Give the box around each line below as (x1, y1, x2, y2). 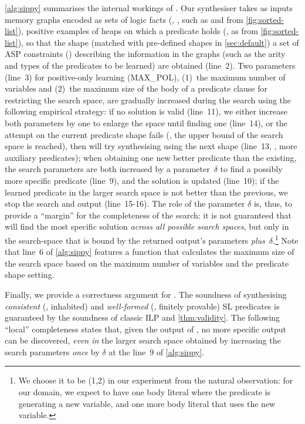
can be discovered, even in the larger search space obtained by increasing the (5, 334, 281, 346)
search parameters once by (5, 345, 100, 358)
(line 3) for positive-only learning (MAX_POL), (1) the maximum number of (5, 70, 286, 83)
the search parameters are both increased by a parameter (5, 163, 210, 175)
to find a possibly (220, 163, 283, 175)
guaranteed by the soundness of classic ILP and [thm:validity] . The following (5, 311, 280, 324)
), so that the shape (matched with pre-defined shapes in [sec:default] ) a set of (18, 36, 299, 48)
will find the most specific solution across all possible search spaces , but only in (5, 220, 289, 233)
